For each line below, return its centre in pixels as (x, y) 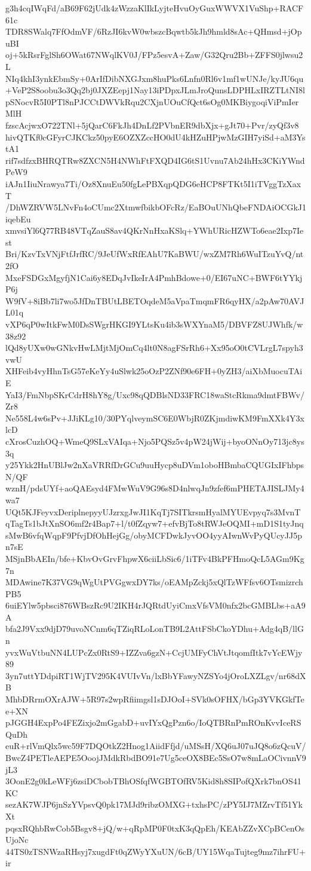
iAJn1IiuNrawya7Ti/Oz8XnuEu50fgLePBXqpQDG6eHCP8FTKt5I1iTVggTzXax (153, 183)
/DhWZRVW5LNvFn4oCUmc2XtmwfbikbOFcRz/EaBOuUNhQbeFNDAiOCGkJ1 (156, 207)
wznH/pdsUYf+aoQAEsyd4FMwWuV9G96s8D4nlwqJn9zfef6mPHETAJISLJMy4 (155, 488)
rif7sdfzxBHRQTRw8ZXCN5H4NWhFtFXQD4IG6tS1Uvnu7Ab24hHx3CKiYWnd (155, 160)
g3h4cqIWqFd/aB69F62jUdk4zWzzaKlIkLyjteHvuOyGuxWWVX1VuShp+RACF (155, 8)
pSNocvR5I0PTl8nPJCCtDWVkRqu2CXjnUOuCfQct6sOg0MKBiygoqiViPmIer (152, 101)
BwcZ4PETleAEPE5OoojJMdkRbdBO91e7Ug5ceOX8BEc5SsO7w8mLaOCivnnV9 (156, 757)
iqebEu (18, 218)
